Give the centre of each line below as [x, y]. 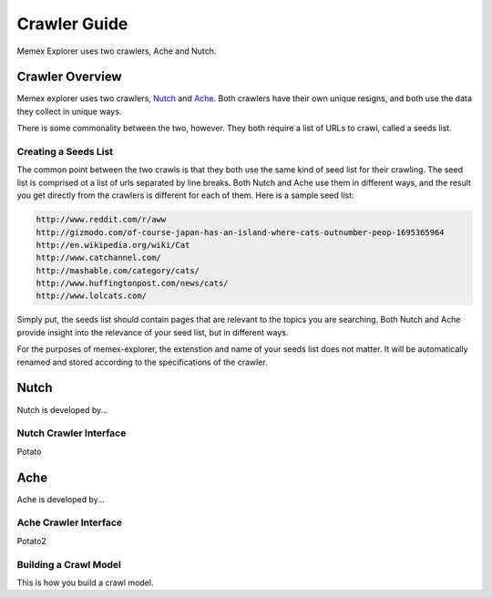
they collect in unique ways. [69, 111]
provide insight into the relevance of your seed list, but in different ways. [153, 332]
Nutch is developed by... [62, 409]
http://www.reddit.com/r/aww [101, 220]
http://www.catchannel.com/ [98, 258]
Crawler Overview [69, 77]
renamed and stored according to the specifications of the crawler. [142, 362]
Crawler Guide [72, 24]
